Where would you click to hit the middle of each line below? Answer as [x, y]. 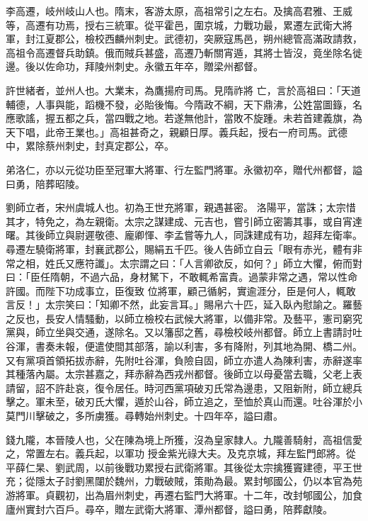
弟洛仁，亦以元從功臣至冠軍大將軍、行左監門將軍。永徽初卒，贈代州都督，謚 [184, 169]
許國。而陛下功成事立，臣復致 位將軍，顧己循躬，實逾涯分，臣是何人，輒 [176, 290]
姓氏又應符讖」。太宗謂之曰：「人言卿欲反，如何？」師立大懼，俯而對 [203, 263]
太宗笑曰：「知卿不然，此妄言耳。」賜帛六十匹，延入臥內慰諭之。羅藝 [203, 304]
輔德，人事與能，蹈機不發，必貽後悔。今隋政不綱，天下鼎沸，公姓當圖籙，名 [184, 104]
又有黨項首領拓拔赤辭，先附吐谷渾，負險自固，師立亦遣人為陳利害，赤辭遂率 [184, 360]
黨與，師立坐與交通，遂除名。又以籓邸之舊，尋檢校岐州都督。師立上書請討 [179, 332]
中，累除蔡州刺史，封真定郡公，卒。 [90, 146]
